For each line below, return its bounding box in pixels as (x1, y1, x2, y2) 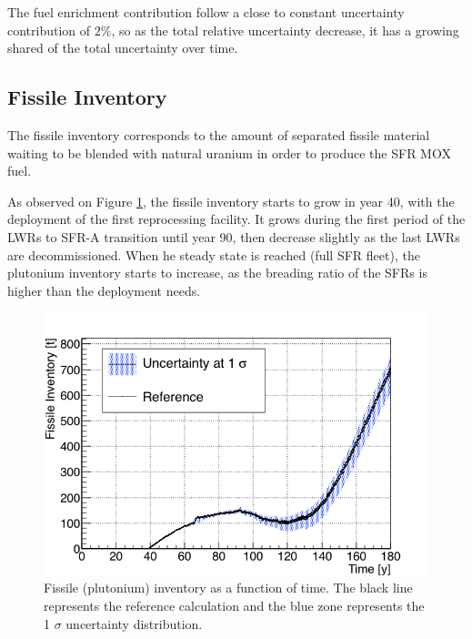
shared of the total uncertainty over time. (7, 38, 238, 57)
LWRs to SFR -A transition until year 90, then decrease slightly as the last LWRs (7, 227, 460, 246)
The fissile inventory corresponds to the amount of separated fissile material (7, 125, 430, 144)
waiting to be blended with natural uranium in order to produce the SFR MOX (7, 143, 451, 162)
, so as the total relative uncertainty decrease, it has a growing (111, 20, 459, 39)
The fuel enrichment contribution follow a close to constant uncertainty (7, 3, 405, 21)
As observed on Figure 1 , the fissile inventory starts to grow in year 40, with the (7, 191, 455, 210)
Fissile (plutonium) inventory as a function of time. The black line (44, 578, 413, 597)
